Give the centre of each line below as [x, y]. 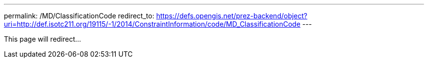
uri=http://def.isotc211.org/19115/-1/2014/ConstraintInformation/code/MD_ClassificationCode [152, 24]
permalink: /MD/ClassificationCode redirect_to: [79, 16]
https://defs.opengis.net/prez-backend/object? [232, 16]
